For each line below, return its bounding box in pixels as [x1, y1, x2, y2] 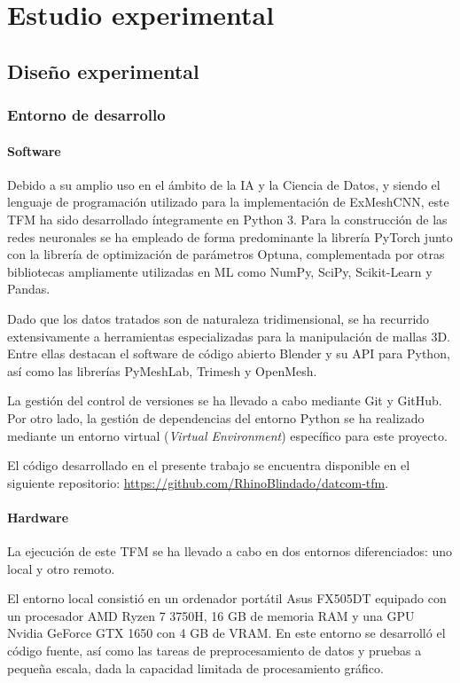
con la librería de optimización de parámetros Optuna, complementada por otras [7, 245, 445, 263]
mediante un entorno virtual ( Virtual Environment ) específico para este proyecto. [7, 426, 448, 444]
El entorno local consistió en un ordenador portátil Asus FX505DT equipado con [7, 589, 447, 608]
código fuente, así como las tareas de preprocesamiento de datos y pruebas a [7, 641, 422, 660]
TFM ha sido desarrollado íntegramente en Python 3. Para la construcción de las [7, 209, 448, 228]
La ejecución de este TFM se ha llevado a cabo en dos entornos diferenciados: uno [7, 542, 453, 561]
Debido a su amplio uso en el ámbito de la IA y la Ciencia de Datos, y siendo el [7, 175, 441, 193]
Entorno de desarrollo [7, 104, 166, 126]
